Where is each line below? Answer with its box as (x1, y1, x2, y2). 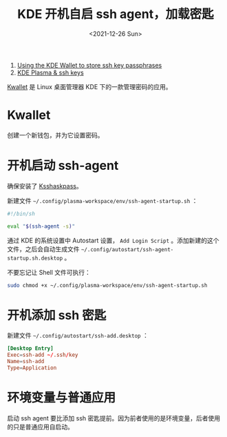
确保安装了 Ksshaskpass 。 (7, 182, 83, 190)
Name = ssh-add (7, 358, 45, 365)
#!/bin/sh (7, 210, 36, 217)
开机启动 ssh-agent (7, 158, 119, 173)
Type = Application (7, 365, 57, 371)
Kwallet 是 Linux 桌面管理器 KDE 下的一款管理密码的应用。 (7, 82, 172, 90)
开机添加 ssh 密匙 (7, 307, 107, 323)
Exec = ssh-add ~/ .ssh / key (7, 351, 78, 359)
